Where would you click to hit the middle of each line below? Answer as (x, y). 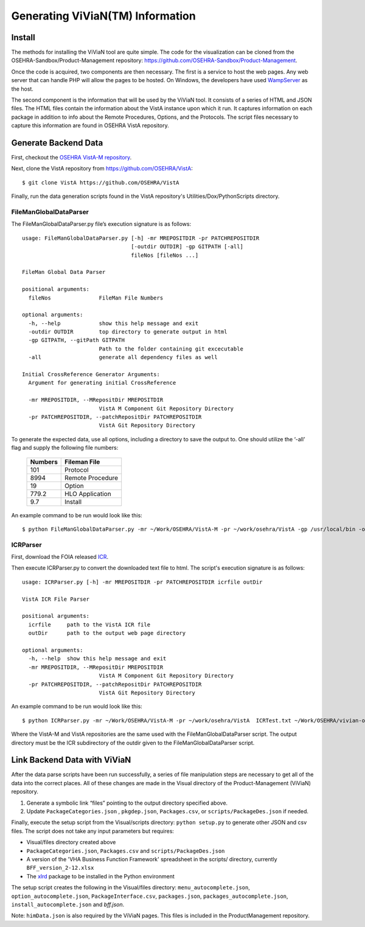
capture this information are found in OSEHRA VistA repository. (90, 125)
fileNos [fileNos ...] (165, 255)
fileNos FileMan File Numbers (96, 298)
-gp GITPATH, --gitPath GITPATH (76, 340)
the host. (22, 89)
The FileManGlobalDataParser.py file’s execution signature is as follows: (101, 224)
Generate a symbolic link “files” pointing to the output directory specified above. (127, 803)
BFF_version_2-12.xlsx (60, 868)
